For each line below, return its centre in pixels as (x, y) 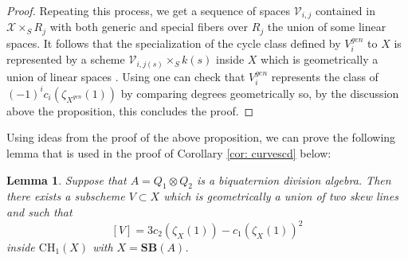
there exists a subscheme (66, 196)
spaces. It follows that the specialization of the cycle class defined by (174, 43)
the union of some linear (327, 27)
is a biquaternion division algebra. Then (294, 179)
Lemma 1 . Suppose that (67, 179)
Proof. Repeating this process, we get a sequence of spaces (149, 10)
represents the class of (325, 76)
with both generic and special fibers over (149, 27)
